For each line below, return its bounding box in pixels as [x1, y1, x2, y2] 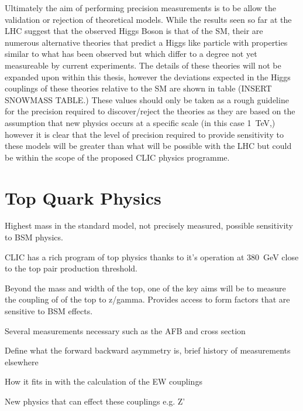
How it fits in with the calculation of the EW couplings [5, 375, 202, 388]
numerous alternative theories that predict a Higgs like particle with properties [5, 36, 288, 48]
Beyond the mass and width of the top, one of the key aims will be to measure [5, 281, 286, 294]
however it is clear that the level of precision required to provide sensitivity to [5, 128, 284, 140]
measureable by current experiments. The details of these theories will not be [5, 59, 281, 71]
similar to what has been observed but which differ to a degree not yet [5, 47, 257, 60]
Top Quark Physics [5, 185, 161, 209]
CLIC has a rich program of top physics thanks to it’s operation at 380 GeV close [5, 250, 299, 263]
